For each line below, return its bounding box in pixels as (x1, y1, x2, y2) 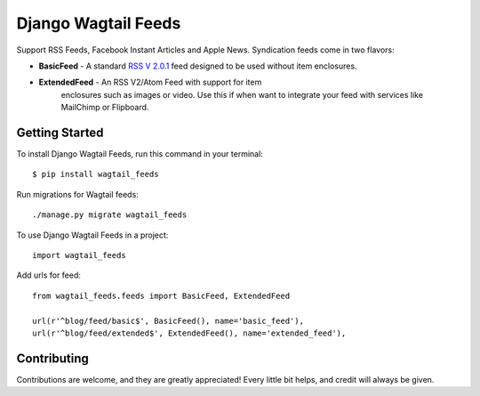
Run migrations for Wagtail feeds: (16, 189, 140, 199)
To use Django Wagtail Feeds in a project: (16, 230, 169, 240)
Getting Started (16, 125, 104, 140)
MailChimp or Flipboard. (60, 102, 149, 113)
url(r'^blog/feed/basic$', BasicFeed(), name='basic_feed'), (32, 316, 304, 326)
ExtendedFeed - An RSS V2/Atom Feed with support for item (38, 77, 262, 88)
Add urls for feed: (16, 270, 82, 280)
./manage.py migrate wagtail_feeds (32, 210, 188, 220)
